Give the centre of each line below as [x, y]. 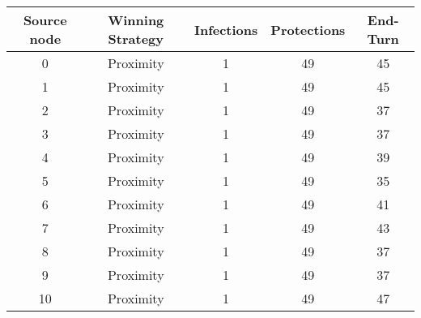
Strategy [136, 39]
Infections [226, 29]
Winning [136, 20]
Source [45, 20]
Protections [308, 29]
